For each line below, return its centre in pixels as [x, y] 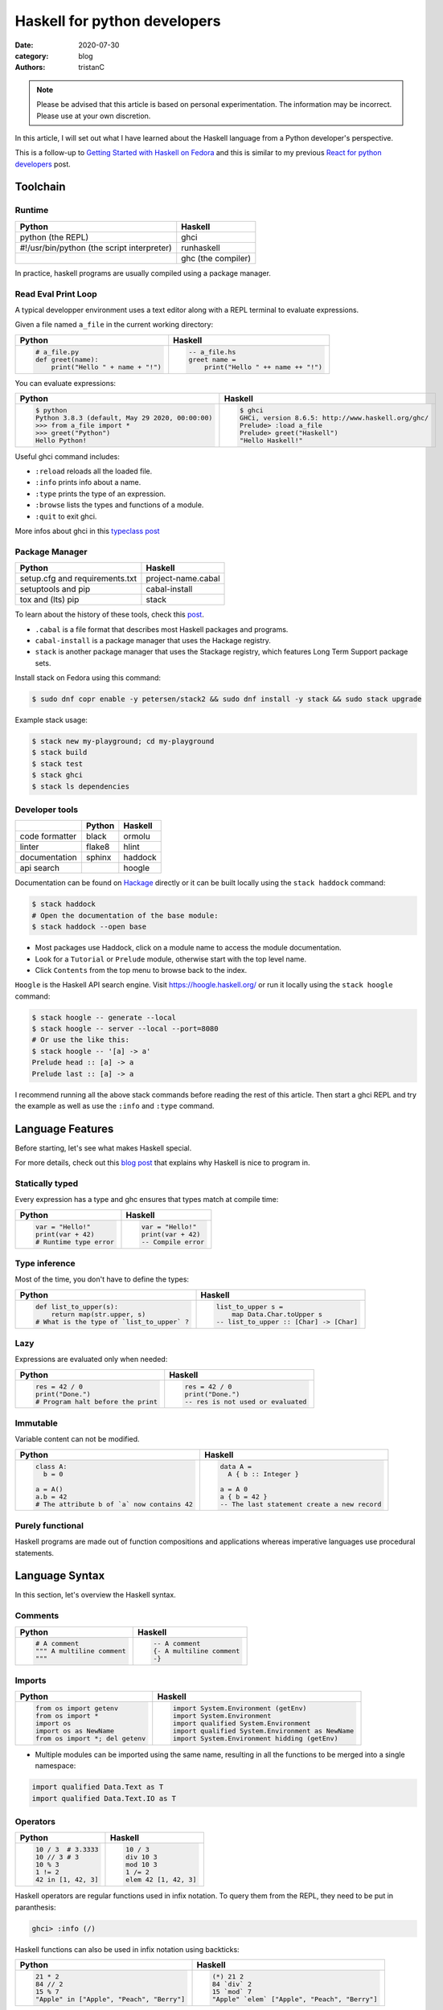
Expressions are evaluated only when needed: [91, 1360]
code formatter [48, 836]
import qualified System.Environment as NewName [264, 1731]
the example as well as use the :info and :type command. [115, 1106]
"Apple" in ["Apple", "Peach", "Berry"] [110, 1999]
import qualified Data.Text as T [98, 1787]
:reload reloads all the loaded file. [94, 471]
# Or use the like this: [81, 1040]
